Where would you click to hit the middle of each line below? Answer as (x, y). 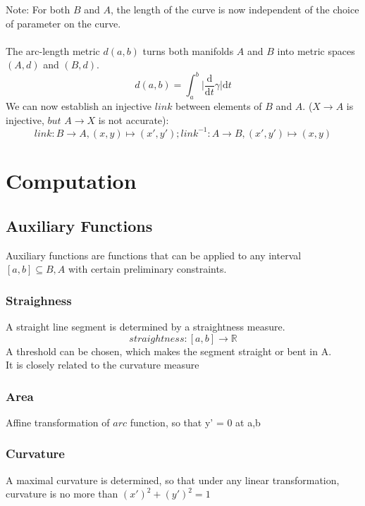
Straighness (39, 300)
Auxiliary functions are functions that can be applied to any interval (154, 255)
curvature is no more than (62, 494)
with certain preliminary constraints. (148, 269)
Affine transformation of (58, 422)
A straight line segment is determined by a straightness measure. (146, 326)
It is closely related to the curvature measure (103, 365)
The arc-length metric (53, 50)
